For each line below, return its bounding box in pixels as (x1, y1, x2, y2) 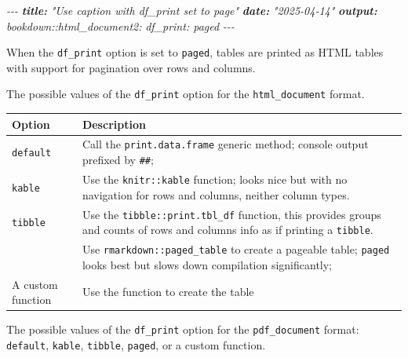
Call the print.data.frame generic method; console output (82, 136, 369, 152)
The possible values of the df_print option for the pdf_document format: (6, 321, 359, 338)
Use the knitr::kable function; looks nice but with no (82, 171, 348, 187)
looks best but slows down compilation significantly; (82, 256, 333, 272)
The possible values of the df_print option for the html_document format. (6, 86, 365, 102)
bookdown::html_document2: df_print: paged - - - (6, 17, 235, 34)
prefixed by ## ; (82, 152, 154, 168)
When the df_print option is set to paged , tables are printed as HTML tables (6, 44, 384, 60)
